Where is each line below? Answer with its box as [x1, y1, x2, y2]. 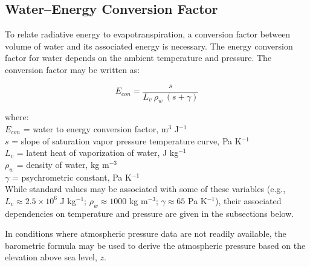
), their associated [215, 194, 282, 207]
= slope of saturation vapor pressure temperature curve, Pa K [11, 134, 242, 147]
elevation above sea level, [5, 251, 97, 263]
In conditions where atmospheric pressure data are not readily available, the [5, 227, 286, 240]
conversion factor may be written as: [5, 63, 140, 76]
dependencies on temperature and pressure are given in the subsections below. [5, 207, 294, 219]
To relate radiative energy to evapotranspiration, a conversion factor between [5, 28, 291, 40]
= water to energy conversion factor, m [23, 123, 169, 135]
